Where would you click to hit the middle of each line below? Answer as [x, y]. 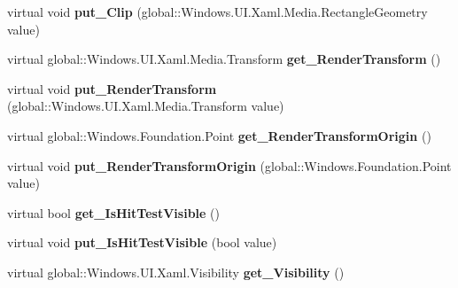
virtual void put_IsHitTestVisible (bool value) [142, 242]
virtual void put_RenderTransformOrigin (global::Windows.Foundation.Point [229, 165]
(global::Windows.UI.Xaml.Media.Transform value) [146, 106]
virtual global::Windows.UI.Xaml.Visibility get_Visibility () [176, 272]
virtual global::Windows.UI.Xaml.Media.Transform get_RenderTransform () [224, 59]
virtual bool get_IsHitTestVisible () [113, 212]
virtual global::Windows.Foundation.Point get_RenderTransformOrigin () [219, 135]
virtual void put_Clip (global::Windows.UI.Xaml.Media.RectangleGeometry [217, 12]
